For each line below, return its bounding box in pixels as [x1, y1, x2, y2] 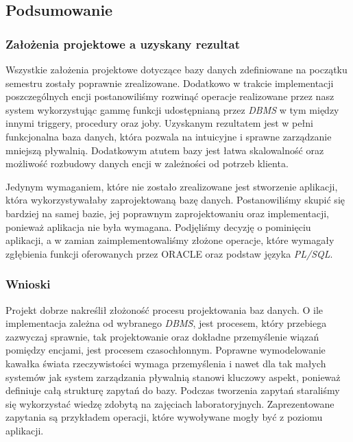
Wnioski [5, 275, 51, 293]
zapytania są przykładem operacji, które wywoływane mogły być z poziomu [5, 410, 323, 424]
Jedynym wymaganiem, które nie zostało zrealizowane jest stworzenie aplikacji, [5, 179, 338, 193]
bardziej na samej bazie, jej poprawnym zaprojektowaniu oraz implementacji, [5, 206, 329, 220]
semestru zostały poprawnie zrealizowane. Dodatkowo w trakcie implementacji [5, 75, 334, 90]
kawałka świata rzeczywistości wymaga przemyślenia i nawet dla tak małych [5, 356, 326, 370]
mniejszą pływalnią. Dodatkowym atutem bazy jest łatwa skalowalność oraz [5, 143, 324, 157]
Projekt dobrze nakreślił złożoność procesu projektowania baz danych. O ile [5, 302, 324, 317]
